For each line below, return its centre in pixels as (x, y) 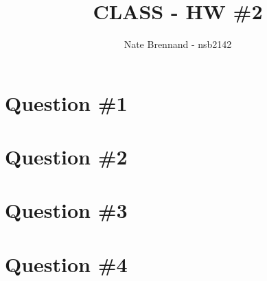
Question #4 (66, 264)
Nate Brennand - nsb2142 (178, 44)
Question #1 (66, 102)
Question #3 (66, 210)
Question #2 (66, 157)
